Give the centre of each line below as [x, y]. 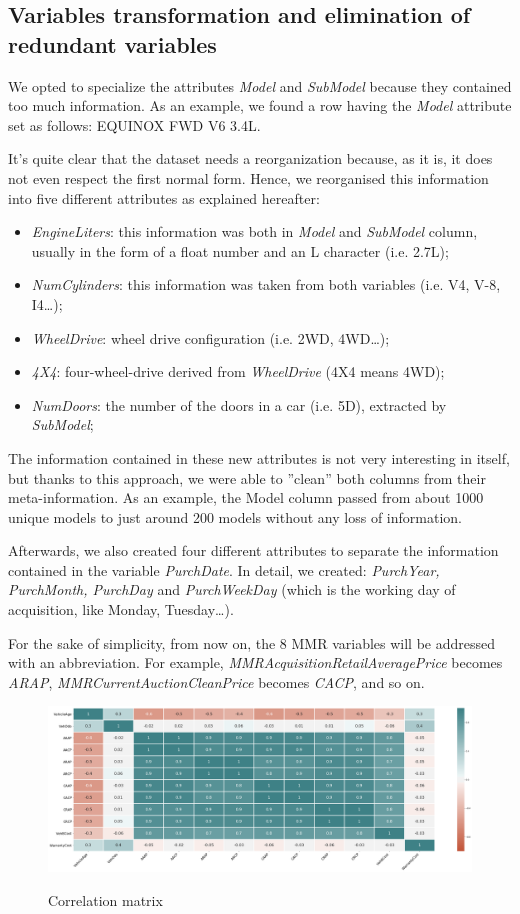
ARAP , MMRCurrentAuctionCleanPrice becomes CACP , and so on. [216, 681]
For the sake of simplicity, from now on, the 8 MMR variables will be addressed [252, 642]
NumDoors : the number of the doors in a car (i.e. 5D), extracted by [239, 404]
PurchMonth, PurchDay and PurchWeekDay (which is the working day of [232, 589]
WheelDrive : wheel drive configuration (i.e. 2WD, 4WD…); [210, 337]
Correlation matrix [105, 899]
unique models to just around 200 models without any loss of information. [235, 516]
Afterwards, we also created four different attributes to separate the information [253, 550]
